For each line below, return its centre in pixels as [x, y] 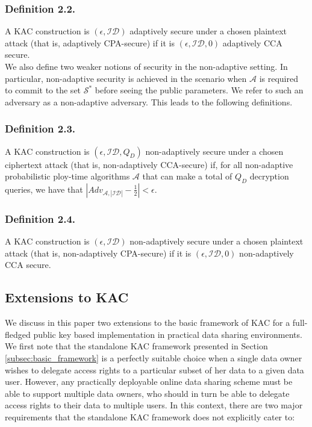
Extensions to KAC [67, 297]
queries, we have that [44, 189]
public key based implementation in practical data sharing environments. [168, 334]
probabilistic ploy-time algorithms [67, 176]
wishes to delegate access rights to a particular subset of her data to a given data [154, 369]
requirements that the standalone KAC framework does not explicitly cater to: [150, 416]
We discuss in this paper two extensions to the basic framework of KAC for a [148, 323]
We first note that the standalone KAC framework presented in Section [136, 346]
